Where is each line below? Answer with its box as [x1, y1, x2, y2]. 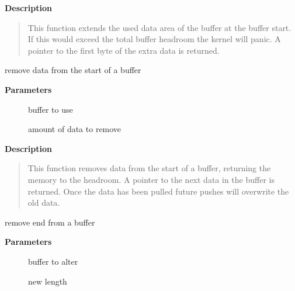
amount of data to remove [28, 123, 122, 135]
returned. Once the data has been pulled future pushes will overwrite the [27, 185, 289, 197]
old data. [27, 196, 60, 209]
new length [28, 275, 67, 287]
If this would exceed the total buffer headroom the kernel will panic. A [27, 33, 281, 45]
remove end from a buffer [5, 216, 95, 228]
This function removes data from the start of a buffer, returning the [27, 162, 271, 174]
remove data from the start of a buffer [5, 64, 141, 76]
